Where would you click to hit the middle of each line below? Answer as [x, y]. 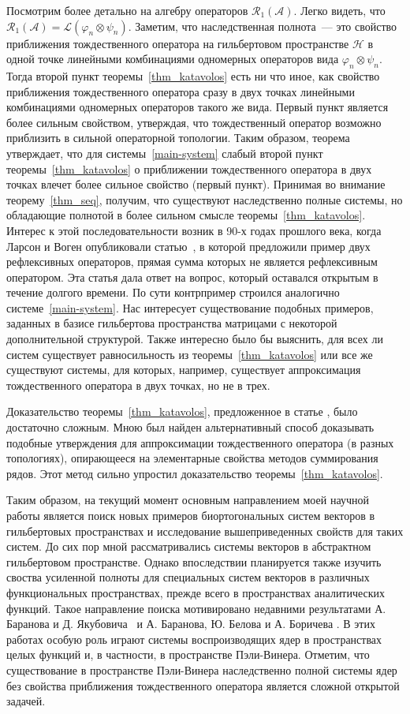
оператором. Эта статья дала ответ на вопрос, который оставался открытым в [192, 277]
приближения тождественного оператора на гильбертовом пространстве [178, 43]
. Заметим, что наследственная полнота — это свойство [263, 26]
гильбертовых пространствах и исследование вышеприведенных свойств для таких [205, 531]
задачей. [26, 701]
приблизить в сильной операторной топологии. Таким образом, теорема [178, 138]
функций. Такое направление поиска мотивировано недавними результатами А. [196, 608]
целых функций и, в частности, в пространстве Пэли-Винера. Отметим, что [188, 654]
